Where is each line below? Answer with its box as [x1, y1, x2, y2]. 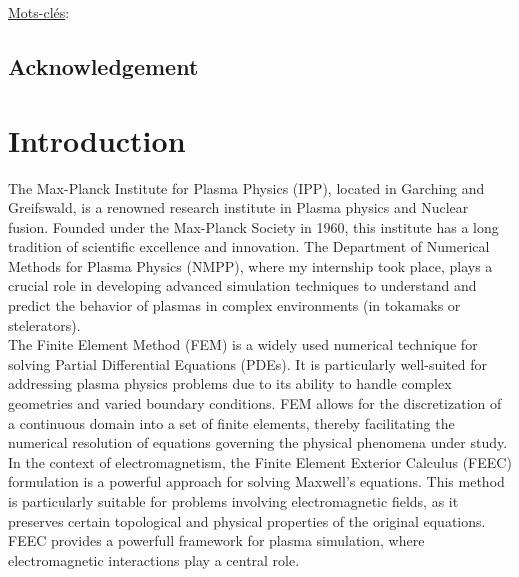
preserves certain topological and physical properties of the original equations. [8, 510, 486, 531]
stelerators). [8, 314, 81, 335]
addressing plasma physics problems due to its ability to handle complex [8, 373, 452, 394]
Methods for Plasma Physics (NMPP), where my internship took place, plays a [8, 255, 493, 276]
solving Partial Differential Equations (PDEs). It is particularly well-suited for [8, 353, 487, 374]
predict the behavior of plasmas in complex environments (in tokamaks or [8, 295, 461, 316]
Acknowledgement [8, 50, 199, 81]
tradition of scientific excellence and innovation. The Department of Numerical [8, 236, 490, 257]
